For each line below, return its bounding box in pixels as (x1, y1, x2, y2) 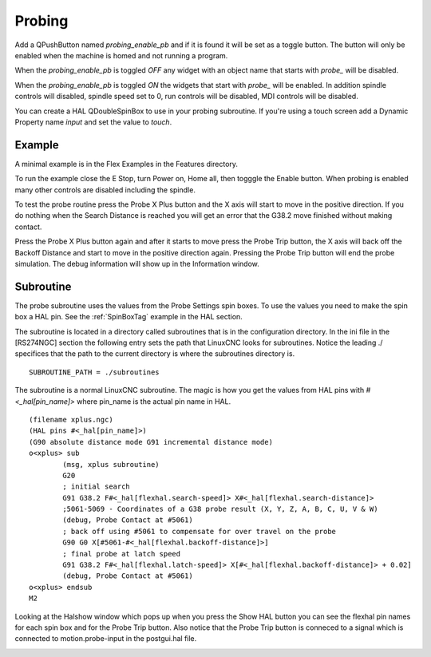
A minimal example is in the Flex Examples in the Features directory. (14, 159, 239, 168)
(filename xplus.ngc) (29, 415, 113, 424)
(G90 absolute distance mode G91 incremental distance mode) (29, 437, 273, 446)
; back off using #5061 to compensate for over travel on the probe (62, 527, 337, 536)
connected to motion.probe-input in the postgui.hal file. (14, 634, 197, 643)
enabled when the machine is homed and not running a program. (14, 50, 228, 60)
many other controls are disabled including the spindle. (14, 184, 196, 195)
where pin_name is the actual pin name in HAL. (76, 396, 231, 406)
